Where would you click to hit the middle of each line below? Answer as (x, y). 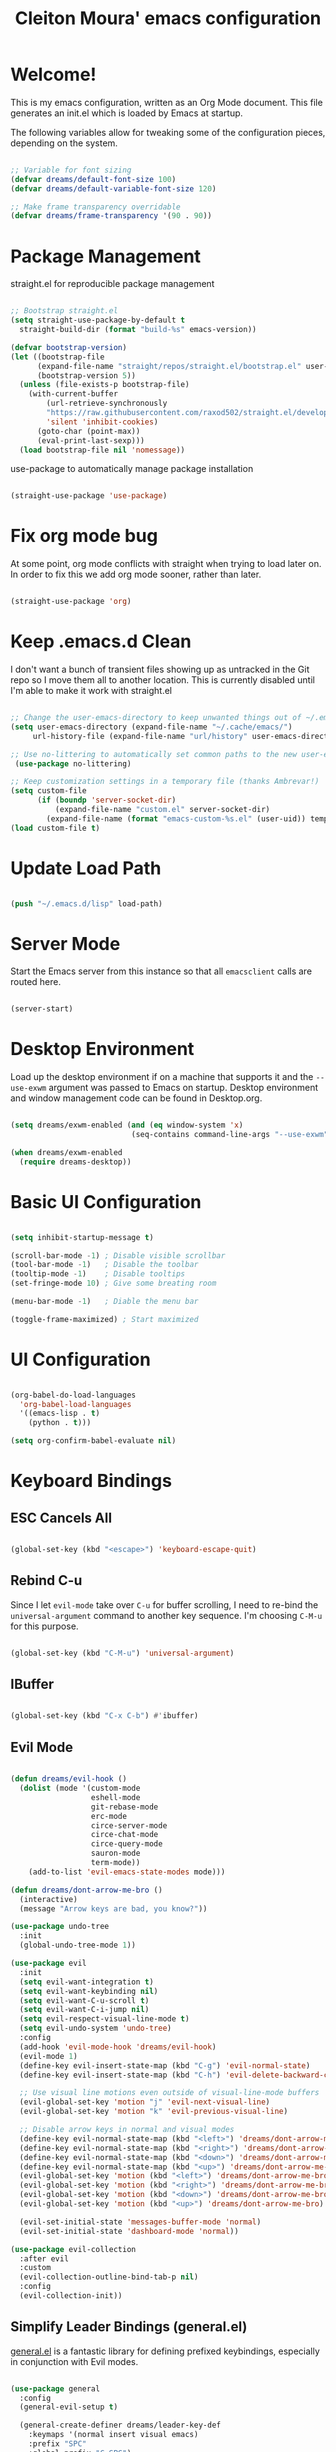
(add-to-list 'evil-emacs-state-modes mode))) (127, 1872)
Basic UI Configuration (106, 1201)
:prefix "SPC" (57, 2444)
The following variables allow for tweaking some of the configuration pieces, (168, 132)
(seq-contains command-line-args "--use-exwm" (230, 1135)
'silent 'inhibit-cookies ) (102, 422)
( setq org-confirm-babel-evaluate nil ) (93, 1441)
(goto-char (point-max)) (88, 431)
